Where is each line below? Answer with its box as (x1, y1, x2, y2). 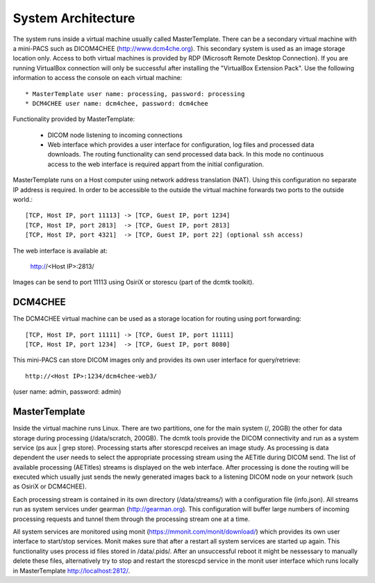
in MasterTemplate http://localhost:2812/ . (12, 566, 131, 575)
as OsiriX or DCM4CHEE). (12, 482, 87, 490)
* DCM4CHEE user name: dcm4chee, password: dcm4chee (25, 99, 208, 107)
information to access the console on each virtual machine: (12, 74, 183, 82)
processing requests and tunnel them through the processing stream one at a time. (12, 515, 250, 523)
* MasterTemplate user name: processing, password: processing (25, 90, 245, 97)
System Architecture (12, 10, 135, 26)
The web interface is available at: (12, 246, 108, 255)
